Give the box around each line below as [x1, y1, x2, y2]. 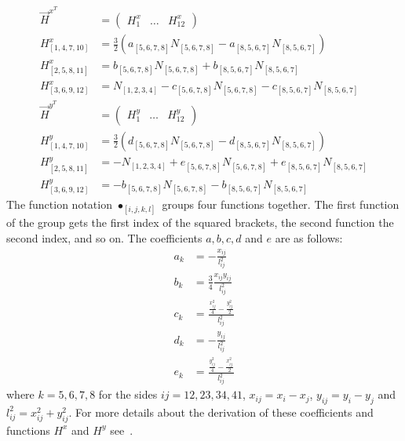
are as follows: [275, 229, 343, 246]
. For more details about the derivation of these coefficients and [68, 403, 374, 420]
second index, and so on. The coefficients [6, 229, 202, 246]
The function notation [6, 196, 112, 213]
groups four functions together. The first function [162, 196, 400, 213]
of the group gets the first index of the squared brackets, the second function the [6, 214, 394, 231]
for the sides [98, 386, 158, 403]
